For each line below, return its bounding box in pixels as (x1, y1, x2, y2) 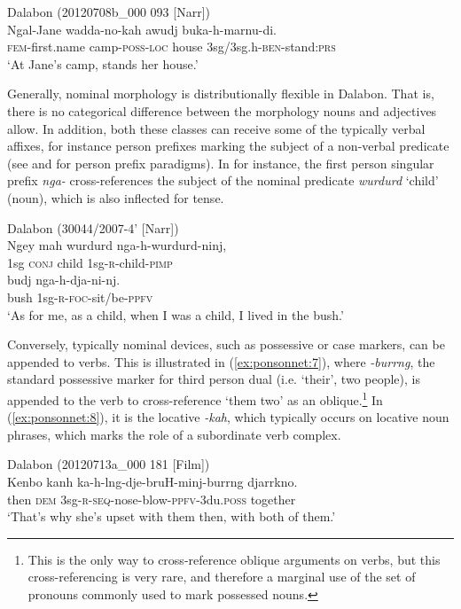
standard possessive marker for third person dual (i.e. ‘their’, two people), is (7, 370, 420, 388)
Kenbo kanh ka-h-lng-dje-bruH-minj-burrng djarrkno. (7, 472, 298, 490)
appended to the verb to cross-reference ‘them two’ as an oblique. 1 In (7, 387, 383, 409)
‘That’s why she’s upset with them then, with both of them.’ (7, 507, 336, 526)
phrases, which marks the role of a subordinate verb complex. (7, 425, 341, 443)
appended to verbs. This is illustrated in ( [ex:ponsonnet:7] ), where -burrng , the (7, 352, 435, 371)
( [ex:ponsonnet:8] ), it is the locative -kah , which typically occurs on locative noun (7, 408, 449, 426)
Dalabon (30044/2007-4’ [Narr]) (7, 218, 179, 237)
